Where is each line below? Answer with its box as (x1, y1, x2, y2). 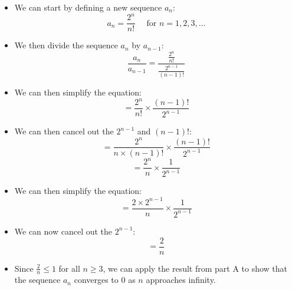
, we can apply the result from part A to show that (103, 262, 288, 274)
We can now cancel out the (14, 225, 113, 237)
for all (58, 262, 80, 274)
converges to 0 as (74, 273, 136, 286)
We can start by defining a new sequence (14, 1, 162, 13)
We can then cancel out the (14, 125, 114, 137)
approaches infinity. (146, 273, 216, 286)
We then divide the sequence (14, 39, 118, 51)
